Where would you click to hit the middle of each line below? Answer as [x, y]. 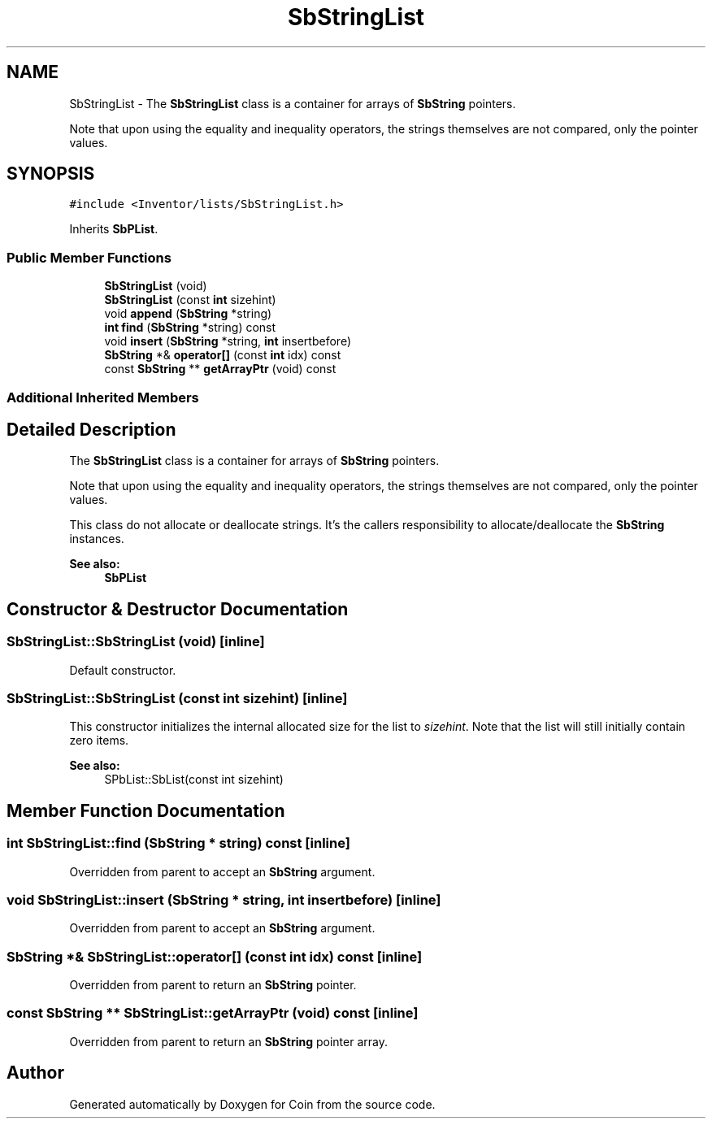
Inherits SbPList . [114, 229]
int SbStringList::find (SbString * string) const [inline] [178, 843]
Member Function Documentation [146, 810]
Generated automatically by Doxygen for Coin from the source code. [252, 1104]
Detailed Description [91, 429]
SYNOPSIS [51, 174]
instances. [97, 539]
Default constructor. [123, 670]
